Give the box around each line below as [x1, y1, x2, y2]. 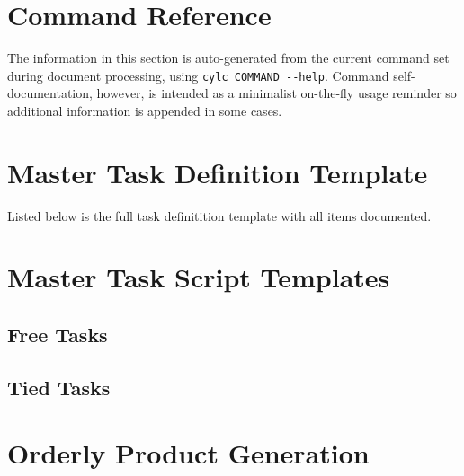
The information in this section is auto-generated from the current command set [7, 48, 450, 67]
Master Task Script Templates [7, 259, 390, 295]
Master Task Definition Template [7, 154, 428, 190]
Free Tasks [7, 321, 108, 348]
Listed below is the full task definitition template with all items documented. [7, 206, 432, 225]
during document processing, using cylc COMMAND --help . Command [7, 66, 389, 84]
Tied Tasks [7, 373, 111, 401]
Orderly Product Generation [7, 435, 370, 472]
